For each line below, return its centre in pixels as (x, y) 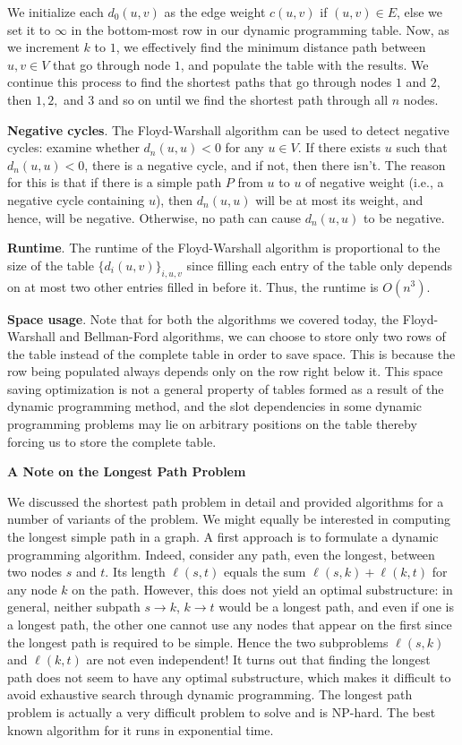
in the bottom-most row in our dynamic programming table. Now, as (260, 29)
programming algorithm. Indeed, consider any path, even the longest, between (221, 554)
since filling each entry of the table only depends (320, 265)
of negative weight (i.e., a (375, 182)
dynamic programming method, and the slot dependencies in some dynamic (215, 406)
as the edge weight (215, 12)
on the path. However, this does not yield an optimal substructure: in (262, 589)
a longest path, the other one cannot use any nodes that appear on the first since (230, 625)
